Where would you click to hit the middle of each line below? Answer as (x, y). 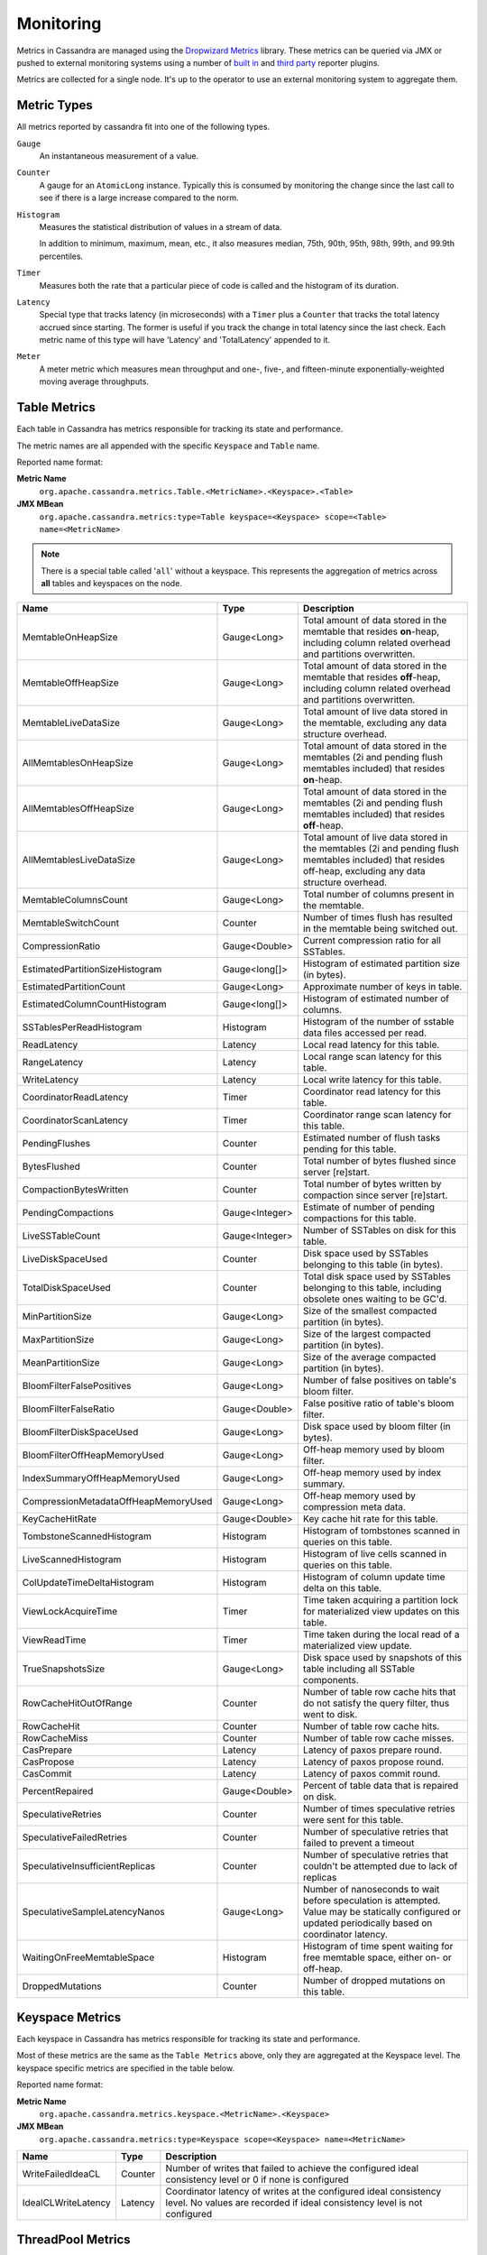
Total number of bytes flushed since (379, 1161)
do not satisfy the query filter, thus (376, 1703)
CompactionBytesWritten (75, 1190)
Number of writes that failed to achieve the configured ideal (292, 2168)
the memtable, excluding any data (375, 723)
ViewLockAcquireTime (70, 1612)
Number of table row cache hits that (379, 1692)
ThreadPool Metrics (74, 2239)
